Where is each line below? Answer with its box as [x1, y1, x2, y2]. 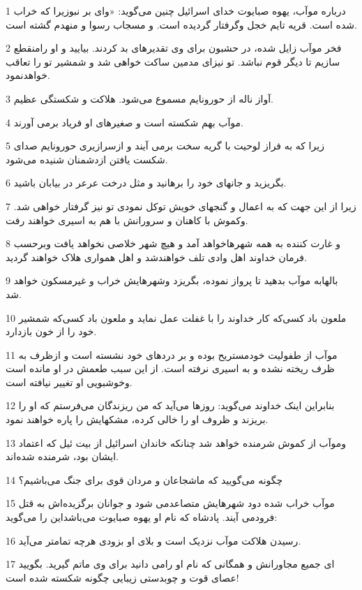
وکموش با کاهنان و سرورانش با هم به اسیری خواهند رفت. [6, 212, 248, 227]
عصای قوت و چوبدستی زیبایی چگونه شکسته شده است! [6, 570, 239, 584]
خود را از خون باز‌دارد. [6, 324, 97, 339]
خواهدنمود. [6, 68, 50, 82]
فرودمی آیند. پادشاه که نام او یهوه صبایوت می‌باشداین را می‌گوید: [6, 510, 278, 524]
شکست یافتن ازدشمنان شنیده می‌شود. [6, 152, 168, 166]
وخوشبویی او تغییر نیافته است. [6, 374, 133, 389]
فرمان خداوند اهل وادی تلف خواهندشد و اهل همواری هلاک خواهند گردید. [6, 249, 307, 264]
